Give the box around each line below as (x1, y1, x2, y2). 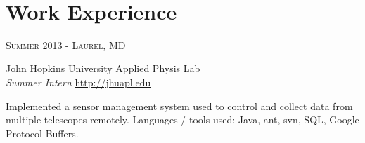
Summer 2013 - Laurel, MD (6, 37, 126, 52)
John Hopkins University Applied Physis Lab (6, 61, 200, 76)
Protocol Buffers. (6, 125, 79, 140)
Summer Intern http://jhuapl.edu (6, 74, 151, 89)
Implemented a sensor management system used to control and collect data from (6, 98, 353, 113)
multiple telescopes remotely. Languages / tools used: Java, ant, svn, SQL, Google (6, 112, 359, 127)
